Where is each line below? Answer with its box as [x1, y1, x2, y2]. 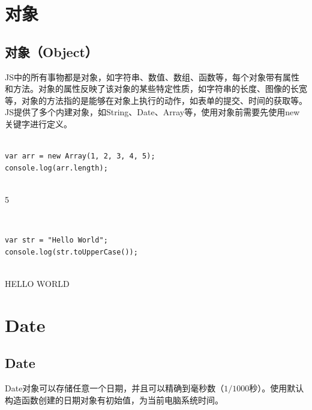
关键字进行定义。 [5, 117, 72, 130]
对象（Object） [5, 42, 98, 61]
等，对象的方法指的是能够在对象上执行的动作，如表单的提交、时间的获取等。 [5, 94, 307, 106]
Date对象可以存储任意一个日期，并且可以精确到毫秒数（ [5, 382, 224, 394]
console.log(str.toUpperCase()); [5, 247, 138, 256]
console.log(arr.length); [5, 163, 108, 172]
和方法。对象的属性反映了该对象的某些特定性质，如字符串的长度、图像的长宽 [5, 82, 307, 95]
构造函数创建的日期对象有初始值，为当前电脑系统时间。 [5, 393, 223, 406]
